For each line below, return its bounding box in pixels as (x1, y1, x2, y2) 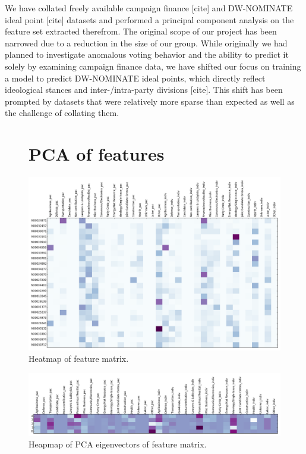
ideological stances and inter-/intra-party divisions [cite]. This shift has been (5, 83, 283, 96)
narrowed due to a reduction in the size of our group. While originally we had (5, 36, 288, 49)
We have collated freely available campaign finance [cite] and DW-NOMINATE (5, 2, 293, 14)
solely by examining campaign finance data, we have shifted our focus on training (5, 60, 301, 72)
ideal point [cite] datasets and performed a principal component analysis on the (5, 13, 294, 26)
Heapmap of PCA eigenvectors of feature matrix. (29, 438, 207, 450)
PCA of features (29, 142, 165, 166)
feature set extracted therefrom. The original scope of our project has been (5, 25, 277, 37)
